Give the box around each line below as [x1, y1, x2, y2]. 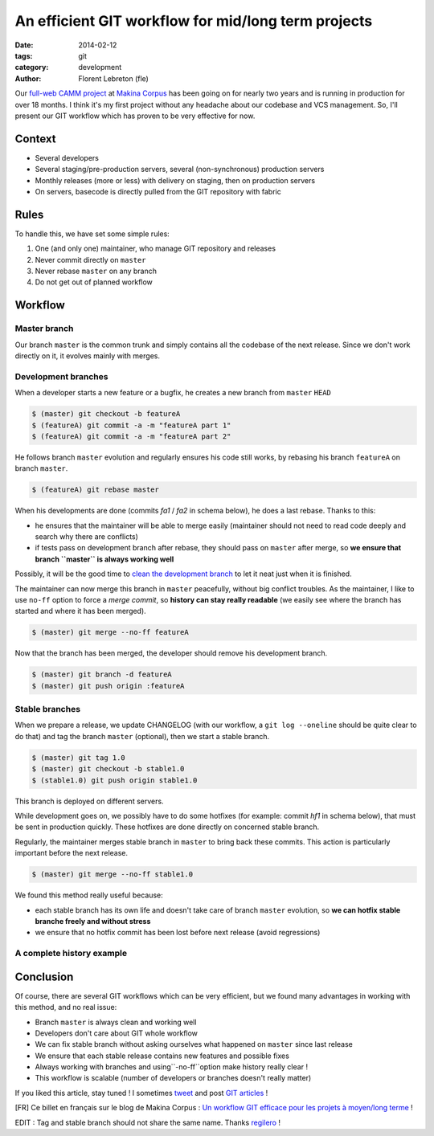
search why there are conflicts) [35, 532, 138, 541]
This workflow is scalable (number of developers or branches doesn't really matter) [35, 1073, 312, 1083]
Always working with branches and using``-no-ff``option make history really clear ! [35, 1062, 309, 1072]
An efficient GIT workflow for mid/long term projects [14, 12, 373, 30]
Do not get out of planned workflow [35, 277, 153, 287]
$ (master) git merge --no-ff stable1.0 [31, 870, 193, 879]
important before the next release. [14, 848, 129, 858]
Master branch [14, 323, 74, 334]
